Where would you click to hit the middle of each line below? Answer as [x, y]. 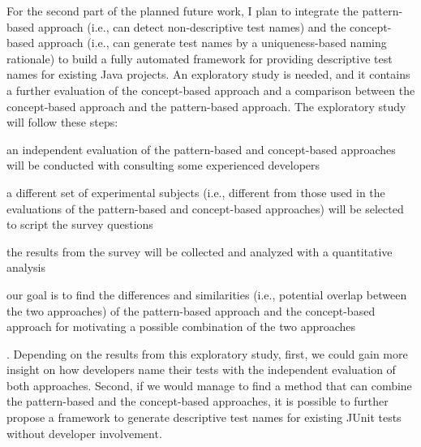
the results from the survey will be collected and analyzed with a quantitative [200, 251]
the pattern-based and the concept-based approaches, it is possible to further [198, 401]
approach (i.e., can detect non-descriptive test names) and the [192, 26]
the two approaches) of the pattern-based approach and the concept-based [191, 310]
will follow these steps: [62, 122]
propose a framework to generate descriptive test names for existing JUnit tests [204, 417]
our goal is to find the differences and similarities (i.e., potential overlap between [207, 294]
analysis [26, 267]
